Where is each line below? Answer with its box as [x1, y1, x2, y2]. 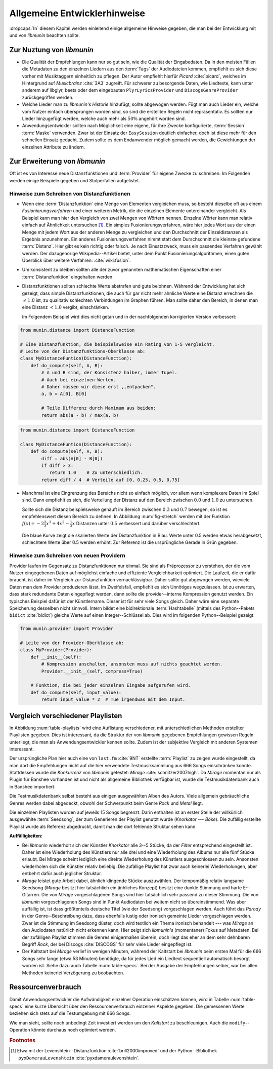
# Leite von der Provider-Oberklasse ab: [20, 640, 124, 646]
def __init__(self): [30, 654, 82, 660]
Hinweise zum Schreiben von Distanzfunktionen [9, 190, 131, 197]
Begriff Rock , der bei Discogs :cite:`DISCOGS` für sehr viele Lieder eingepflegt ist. [22, 941, 193, 947]
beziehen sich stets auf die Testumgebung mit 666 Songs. [9, 1010, 131, 1016]
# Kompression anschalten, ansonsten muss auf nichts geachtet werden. [41, 661, 223, 667]
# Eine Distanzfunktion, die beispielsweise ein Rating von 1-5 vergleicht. [20, 341, 215, 347]
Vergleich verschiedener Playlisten [9, 711, 122, 720]
